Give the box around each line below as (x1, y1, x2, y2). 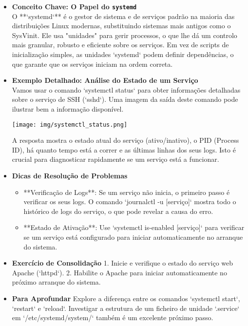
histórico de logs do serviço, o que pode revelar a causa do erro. (23, 206, 213, 216)
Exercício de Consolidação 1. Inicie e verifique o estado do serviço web (12, 258, 233, 268)
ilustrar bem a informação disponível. (12, 104, 124, 114)
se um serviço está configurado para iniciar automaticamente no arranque (23, 232, 243, 242)
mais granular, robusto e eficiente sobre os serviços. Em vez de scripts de (12, 39, 229, 50)
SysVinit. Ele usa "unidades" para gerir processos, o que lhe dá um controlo (12, 30, 237, 40)
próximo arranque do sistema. (12, 277, 101, 287)
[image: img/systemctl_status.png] (12, 121, 128, 128)
